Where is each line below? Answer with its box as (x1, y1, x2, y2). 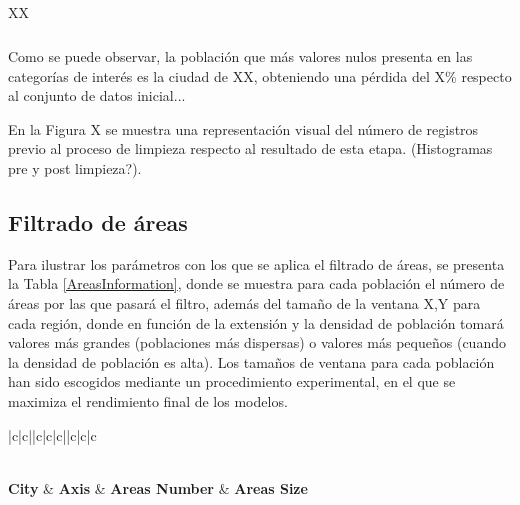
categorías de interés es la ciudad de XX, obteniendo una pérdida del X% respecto (8, 65, 512, 86)
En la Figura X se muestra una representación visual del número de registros (8, 118, 479, 139)
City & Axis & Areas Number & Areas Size (8, 477, 308, 498)
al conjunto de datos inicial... (8, 85, 186, 106)
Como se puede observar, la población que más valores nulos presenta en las (8, 46, 473, 67)
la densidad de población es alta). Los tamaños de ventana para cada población (8, 351, 495, 372)
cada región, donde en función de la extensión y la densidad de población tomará (8, 312, 504, 333)
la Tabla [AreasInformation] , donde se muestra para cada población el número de (8, 273, 505, 294)
